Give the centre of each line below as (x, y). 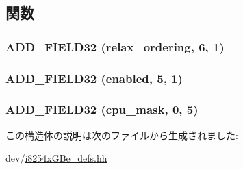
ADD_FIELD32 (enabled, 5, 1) (94, 78)
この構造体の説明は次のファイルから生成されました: (122, 135)
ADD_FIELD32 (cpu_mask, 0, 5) (102, 109)
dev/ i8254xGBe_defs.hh (56, 158)
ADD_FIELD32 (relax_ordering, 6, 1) (115, 46)
